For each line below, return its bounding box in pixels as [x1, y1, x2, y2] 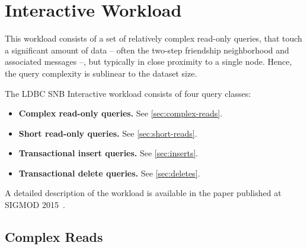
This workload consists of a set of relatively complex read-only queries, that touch [5, 32, 302, 45]
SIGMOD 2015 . [5, 198, 65, 211]
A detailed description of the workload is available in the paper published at [5, 187, 282, 199]
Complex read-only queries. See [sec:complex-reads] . [18, 107, 223, 119]
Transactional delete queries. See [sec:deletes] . [18, 166, 200, 179]
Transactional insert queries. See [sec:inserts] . [18, 147, 199, 159]
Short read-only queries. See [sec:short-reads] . [18, 127, 197, 139]
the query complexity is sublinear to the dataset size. [5, 67, 197, 79]
